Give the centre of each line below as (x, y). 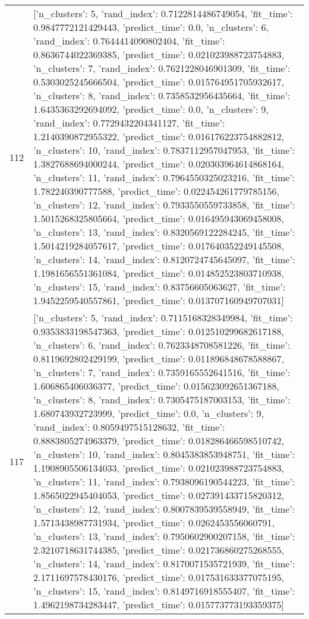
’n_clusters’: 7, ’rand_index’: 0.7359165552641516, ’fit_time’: (162, 372)
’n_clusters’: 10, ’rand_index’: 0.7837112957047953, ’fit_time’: (164, 150)
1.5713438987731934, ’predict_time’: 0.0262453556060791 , (154, 522)
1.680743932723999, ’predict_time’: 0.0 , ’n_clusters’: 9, (149, 413)
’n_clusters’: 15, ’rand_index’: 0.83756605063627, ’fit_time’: (160, 287)
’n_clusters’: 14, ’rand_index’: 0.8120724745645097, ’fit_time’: (164, 259)
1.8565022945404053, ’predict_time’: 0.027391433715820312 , (159, 495)
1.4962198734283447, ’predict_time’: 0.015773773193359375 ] (159, 604)
